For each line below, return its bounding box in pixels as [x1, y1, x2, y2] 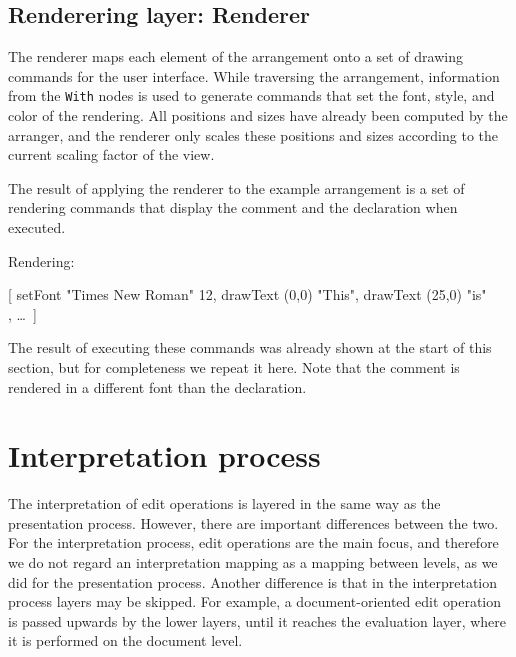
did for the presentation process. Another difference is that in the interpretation [8, 571, 498, 592]
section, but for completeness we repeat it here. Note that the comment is [8, 356, 460, 377]
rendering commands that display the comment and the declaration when [8, 197, 458, 218]
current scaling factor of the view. [8, 144, 215, 165]
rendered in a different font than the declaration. [8, 376, 307, 397]
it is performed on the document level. [8, 630, 243, 651]
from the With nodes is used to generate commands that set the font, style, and [8, 85, 495, 106]
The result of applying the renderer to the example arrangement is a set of [8, 177, 465, 198]
